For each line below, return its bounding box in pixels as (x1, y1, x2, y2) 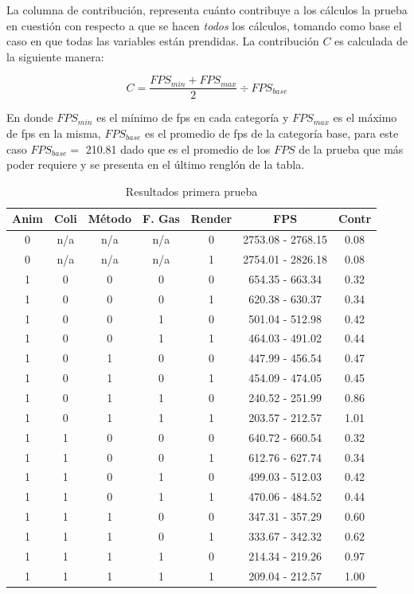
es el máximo (333, 109, 397, 126)
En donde (6, 109, 53, 126)
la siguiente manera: (6, 48, 104, 64)
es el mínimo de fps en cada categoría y (96, 109, 289, 126)
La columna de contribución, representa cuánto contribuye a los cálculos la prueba (6, 2, 408, 18)
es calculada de (334, 33, 408, 49)
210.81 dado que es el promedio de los (85, 140, 271, 157)
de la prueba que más (299, 140, 404, 157)
